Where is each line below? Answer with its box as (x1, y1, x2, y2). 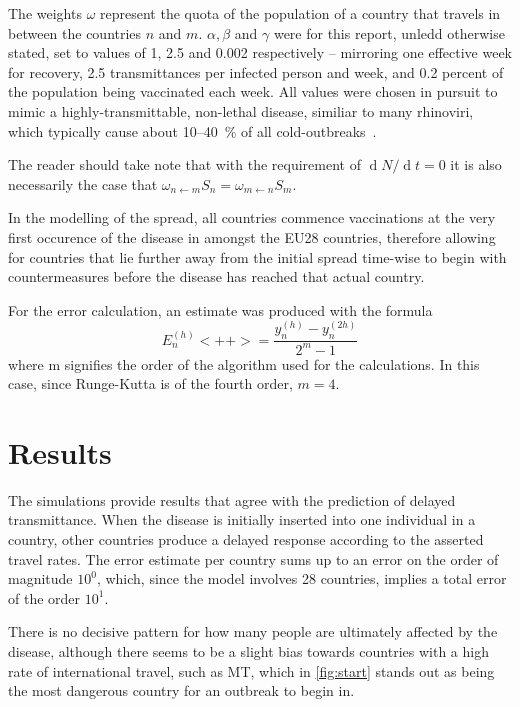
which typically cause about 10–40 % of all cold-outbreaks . (8, 120, 377, 141)
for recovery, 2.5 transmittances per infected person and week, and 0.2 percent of (8, 61, 504, 82)
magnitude (8, 568, 73, 589)
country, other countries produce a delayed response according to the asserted (8, 529, 484, 549)
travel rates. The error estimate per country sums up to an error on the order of (8, 548, 499, 569)
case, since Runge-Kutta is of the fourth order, (8, 373, 293, 394)
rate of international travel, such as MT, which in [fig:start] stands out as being (8, 660, 495, 681)
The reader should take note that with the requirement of (8, 154, 361, 175)
